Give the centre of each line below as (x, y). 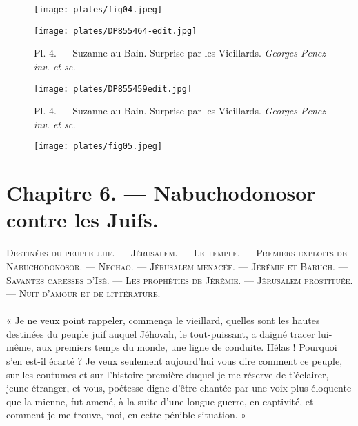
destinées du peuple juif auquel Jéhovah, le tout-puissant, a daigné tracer (161, 333)
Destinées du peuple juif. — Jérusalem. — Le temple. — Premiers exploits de (177, 253)
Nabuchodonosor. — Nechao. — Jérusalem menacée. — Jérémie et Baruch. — (177, 266)
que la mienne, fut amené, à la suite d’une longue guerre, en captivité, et (160, 401)
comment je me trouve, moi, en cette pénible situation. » (127, 415)
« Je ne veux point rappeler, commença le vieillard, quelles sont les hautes (163, 320)
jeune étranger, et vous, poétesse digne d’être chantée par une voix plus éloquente (179, 388)
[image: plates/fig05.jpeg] (98, 146)
